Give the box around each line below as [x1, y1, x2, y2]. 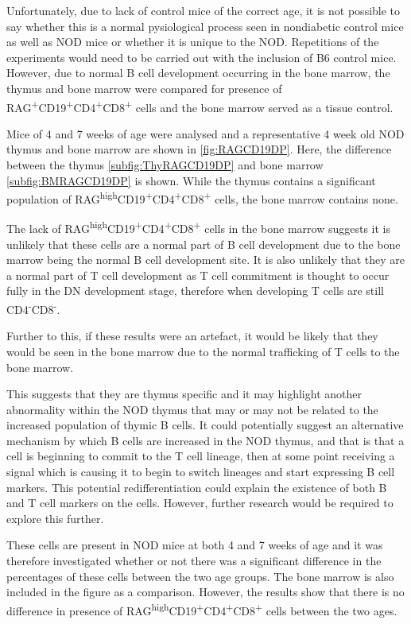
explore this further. [6, 510, 104, 526]
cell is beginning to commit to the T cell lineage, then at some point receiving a [6, 448, 395, 464]
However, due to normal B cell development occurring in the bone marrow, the [6, 64, 390, 81]
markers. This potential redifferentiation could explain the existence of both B [6, 479, 387, 495]
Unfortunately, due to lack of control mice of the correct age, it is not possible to [6, 2, 401, 18]
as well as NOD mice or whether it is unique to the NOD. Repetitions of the [6, 33, 379, 50]
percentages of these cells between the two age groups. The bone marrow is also [6, 568, 394, 584]
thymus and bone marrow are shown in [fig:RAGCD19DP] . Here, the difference [6, 141, 392, 157]
